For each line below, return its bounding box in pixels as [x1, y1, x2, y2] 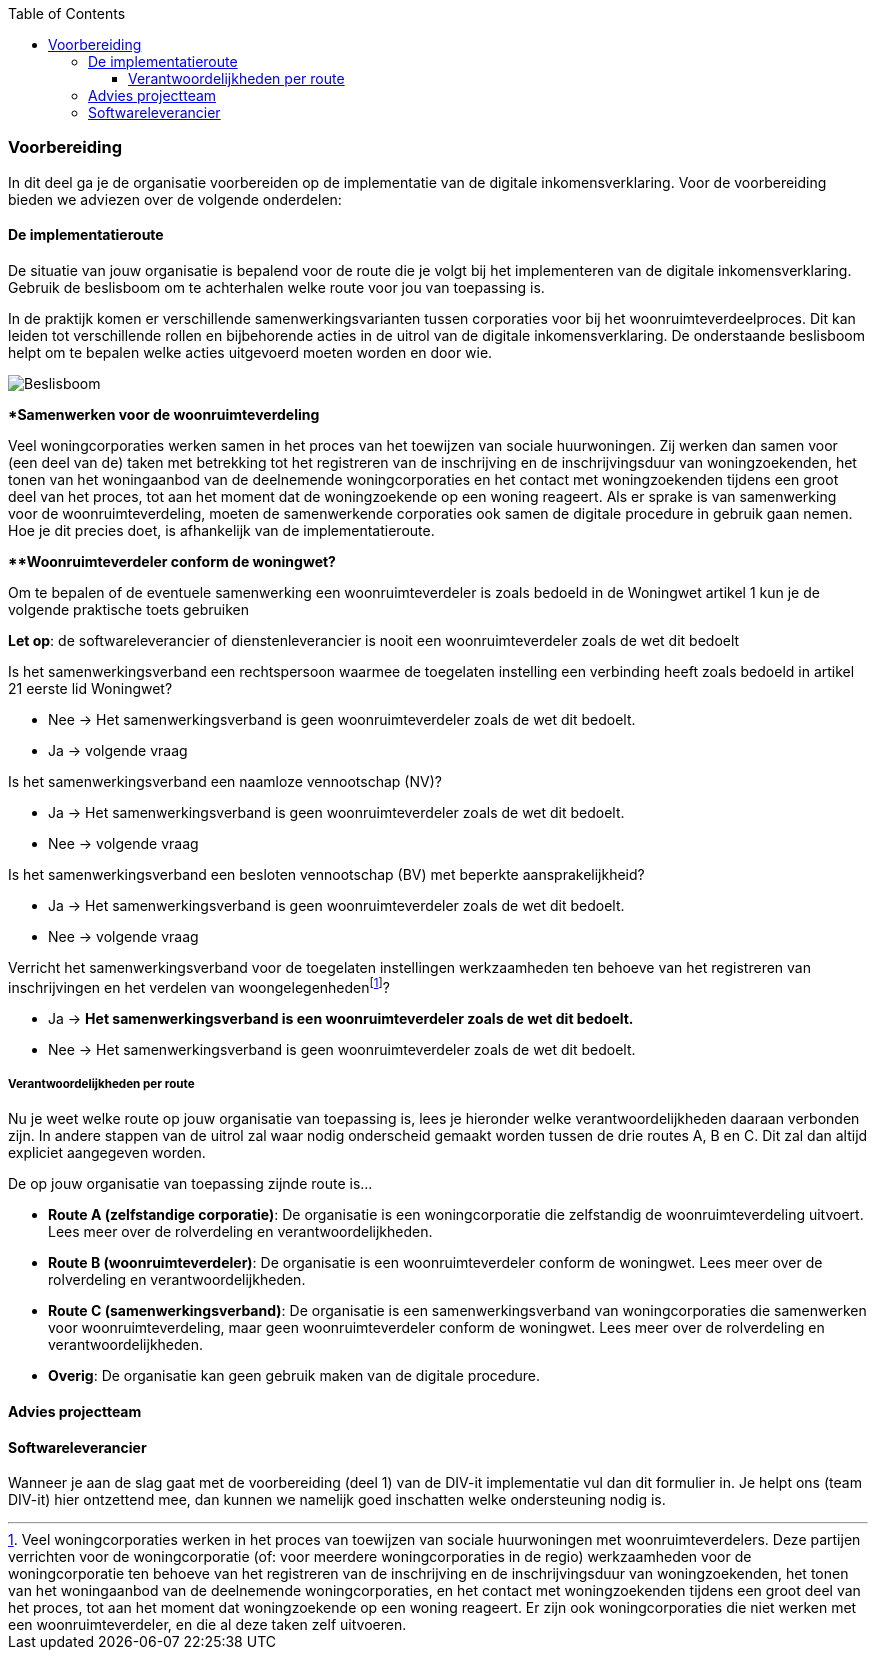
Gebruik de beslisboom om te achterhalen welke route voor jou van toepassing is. [8, 278, 545, 296]
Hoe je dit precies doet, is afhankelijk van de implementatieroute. [8, 521, 435, 539]
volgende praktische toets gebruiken [8, 600, 250, 618]
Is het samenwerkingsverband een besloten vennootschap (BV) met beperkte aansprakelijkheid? [8, 865, 645, 883]
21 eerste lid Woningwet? [8, 679, 173, 697]
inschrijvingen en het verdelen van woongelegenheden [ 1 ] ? [8, 975, 390, 996]
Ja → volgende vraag [48, 741, 188, 759]
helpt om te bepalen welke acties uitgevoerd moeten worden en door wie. [8, 343, 493, 361]
